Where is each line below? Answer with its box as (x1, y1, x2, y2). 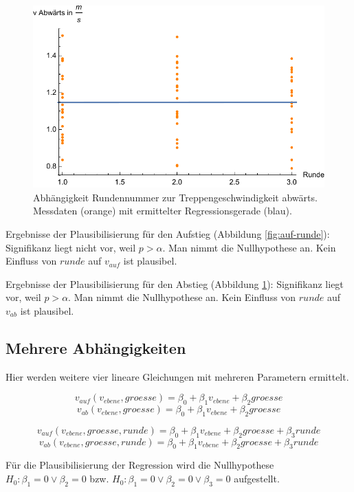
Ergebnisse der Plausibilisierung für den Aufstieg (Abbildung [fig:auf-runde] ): (5, 226, 330, 241)
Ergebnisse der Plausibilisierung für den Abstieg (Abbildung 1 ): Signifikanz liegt (5, 276, 344, 291)
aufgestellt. (234, 471, 280, 486)
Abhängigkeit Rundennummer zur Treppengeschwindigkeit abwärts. (33, 190, 318, 204)
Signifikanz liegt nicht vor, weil (5, 240, 136, 254)
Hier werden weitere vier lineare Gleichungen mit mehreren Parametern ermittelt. (5, 369, 349, 383)
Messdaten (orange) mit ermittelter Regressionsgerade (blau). (33, 203, 292, 218)
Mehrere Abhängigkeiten (5, 337, 186, 358)
